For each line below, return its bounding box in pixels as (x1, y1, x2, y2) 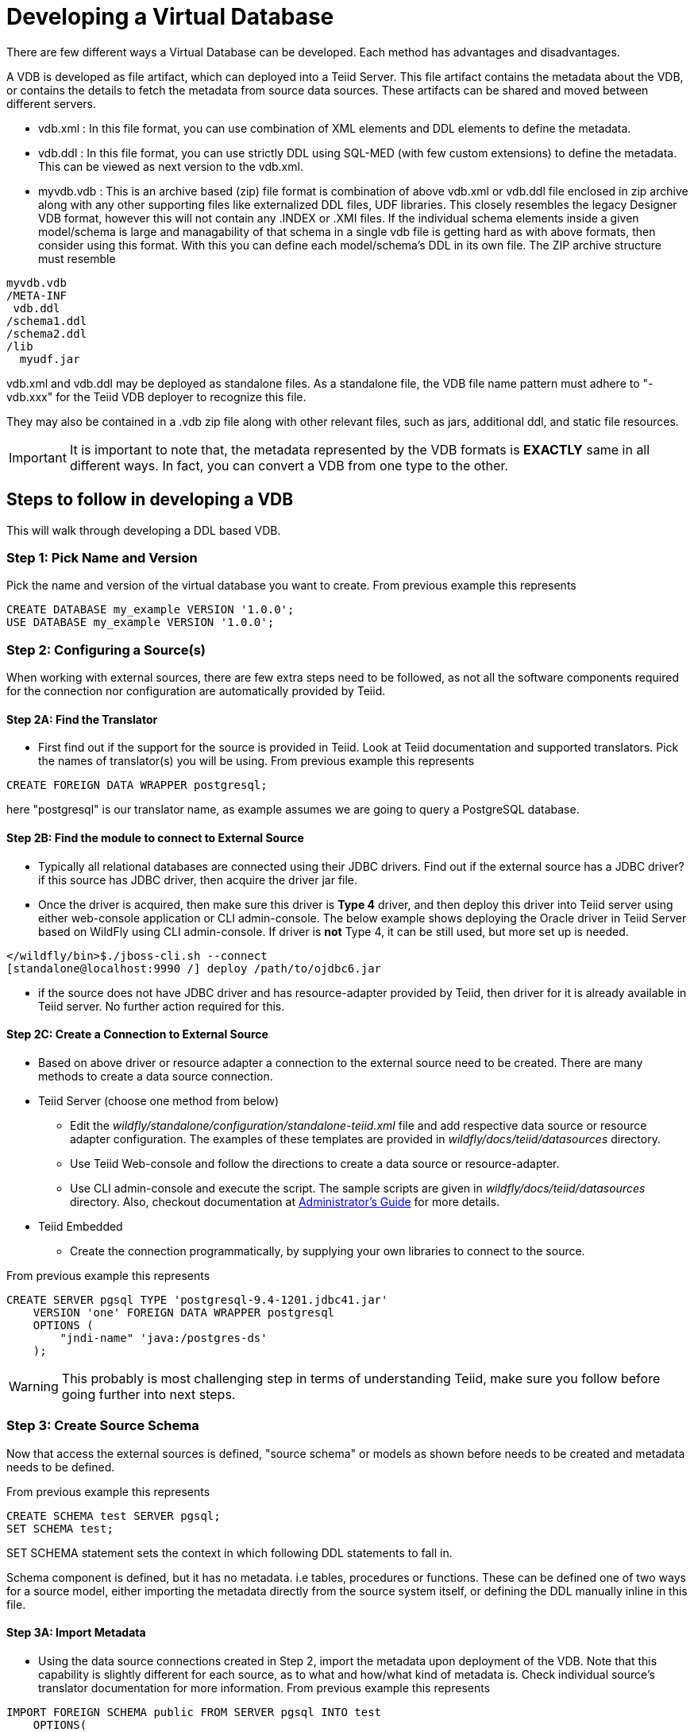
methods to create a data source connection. (38, 1069, 273, 1083)
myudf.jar (19, 352, 80, 365)
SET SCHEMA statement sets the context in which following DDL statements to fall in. (6, 1545, 453, 1560)
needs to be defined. (6, 1459, 115, 1474)
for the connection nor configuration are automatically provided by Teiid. (6, 684, 386, 698)
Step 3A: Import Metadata (6, 1626, 146, 1640)
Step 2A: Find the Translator (6, 712, 158, 726)
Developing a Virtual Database (6, 3, 334, 30)
